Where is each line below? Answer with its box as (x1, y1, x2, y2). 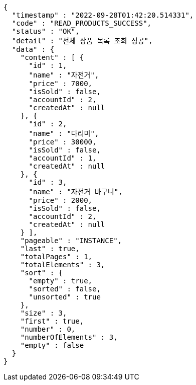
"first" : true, (20, 317, 84, 325)
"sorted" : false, (29, 285, 101, 293)
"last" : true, (20, 245, 80, 253)
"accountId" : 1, (29, 154, 97, 162)
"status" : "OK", (12, 27, 80, 35)
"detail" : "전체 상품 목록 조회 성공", (12, 37, 153, 45)
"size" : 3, (20, 309, 67, 317)
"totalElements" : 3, (20, 261, 105, 269)
